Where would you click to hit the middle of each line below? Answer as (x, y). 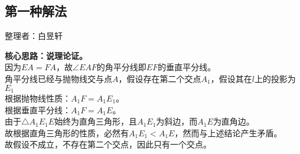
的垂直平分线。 (187, 67)
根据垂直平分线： (38, 109)
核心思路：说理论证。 (46, 55)
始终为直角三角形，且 (96, 121)
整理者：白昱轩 (34, 36)
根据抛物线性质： (38, 98)
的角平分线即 (121, 67)
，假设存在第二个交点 (160, 78)
